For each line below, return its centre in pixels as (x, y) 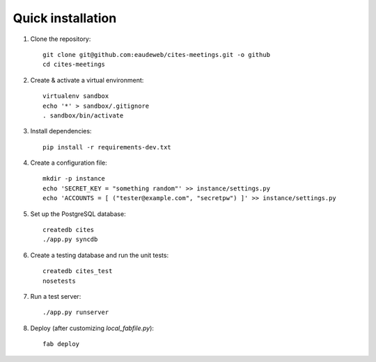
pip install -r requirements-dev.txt (107, 147)
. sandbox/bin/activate (83, 115)
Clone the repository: (61, 39)
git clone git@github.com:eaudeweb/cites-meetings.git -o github (157, 55)
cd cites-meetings (74, 65)
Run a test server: (56, 296)
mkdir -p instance (74, 179)
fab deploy (61, 344)
